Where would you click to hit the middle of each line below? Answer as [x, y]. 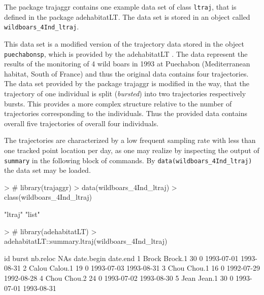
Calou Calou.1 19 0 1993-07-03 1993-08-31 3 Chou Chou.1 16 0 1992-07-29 [144, 268]
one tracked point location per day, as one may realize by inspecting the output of [132, 150]
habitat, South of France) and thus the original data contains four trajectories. [126, 73]
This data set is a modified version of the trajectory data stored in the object [124, 43]
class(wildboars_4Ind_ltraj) [48, 197]
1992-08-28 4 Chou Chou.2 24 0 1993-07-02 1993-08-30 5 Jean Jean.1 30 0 [119, 278]
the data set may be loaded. [47, 170]
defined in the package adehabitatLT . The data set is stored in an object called [127, 16]
